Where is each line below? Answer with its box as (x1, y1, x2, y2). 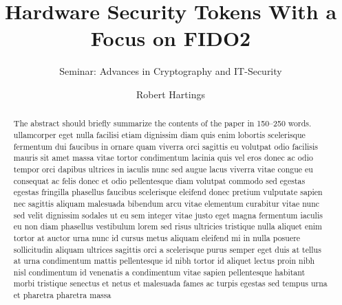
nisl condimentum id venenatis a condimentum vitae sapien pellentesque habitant (13, 266, 306, 278)
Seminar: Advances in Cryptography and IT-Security (59, 64, 282, 78)
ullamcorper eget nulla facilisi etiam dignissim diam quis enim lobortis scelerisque (13, 128, 306, 140)
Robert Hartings (136, 87, 205, 101)
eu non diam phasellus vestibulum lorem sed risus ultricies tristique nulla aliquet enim (13, 221, 323, 232)
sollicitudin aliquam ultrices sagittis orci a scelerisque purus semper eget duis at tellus (13, 243, 321, 255)
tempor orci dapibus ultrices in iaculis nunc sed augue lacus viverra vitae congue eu (13, 163, 313, 174)
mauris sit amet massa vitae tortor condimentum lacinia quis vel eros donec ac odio (13, 152, 313, 163)
